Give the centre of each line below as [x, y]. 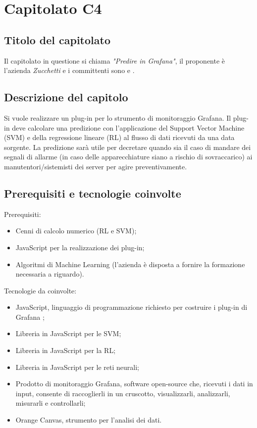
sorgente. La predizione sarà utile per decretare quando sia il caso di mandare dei [128, 147]
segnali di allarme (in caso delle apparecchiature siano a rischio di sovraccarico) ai [128, 157]
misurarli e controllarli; [51, 403]
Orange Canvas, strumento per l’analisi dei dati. [89, 420]
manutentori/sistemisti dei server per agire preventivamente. [96, 166]
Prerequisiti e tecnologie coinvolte [93, 193]
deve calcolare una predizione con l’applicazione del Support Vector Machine [128, 127]
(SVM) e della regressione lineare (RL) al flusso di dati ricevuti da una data [119, 137]
